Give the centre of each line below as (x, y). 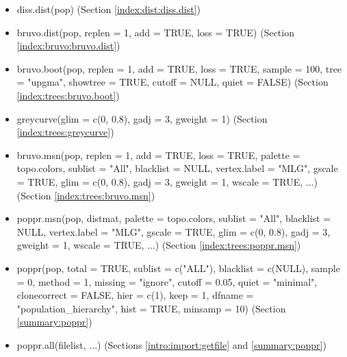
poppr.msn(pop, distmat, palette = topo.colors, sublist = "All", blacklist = (174, 218)
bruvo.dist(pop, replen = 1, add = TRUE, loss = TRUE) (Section (155, 32)
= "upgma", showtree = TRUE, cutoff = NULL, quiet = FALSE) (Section (172, 82)
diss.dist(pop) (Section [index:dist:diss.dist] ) (108, 9)
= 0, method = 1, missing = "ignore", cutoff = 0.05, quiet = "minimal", (167, 281)
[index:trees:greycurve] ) (65, 132)
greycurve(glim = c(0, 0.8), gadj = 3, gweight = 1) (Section (142, 118)
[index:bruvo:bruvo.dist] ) (68, 46)
